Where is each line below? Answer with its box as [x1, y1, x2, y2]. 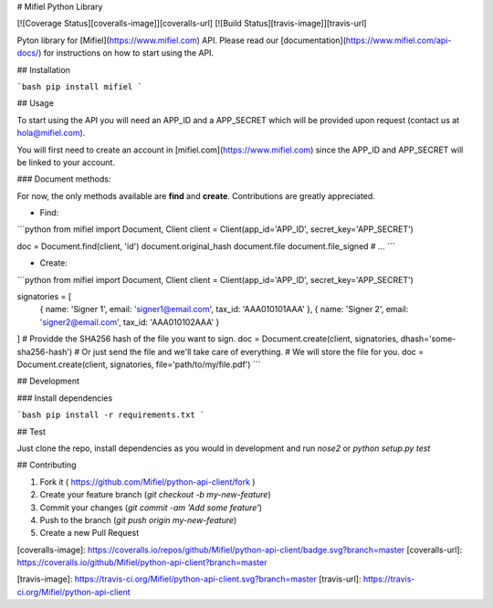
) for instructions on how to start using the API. [37, 47, 215, 58]
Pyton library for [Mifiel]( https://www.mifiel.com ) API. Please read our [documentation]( [16, 35, 347, 46]
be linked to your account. [16, 156, 116, 168]
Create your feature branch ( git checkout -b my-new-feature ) [39, 489, 271, 500]
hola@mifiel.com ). [16, 128, 86, 139]
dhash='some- [400, 333, 456, 344]
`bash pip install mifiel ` [16, 81, 143, 91]
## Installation [16, 64, 70, 75]
